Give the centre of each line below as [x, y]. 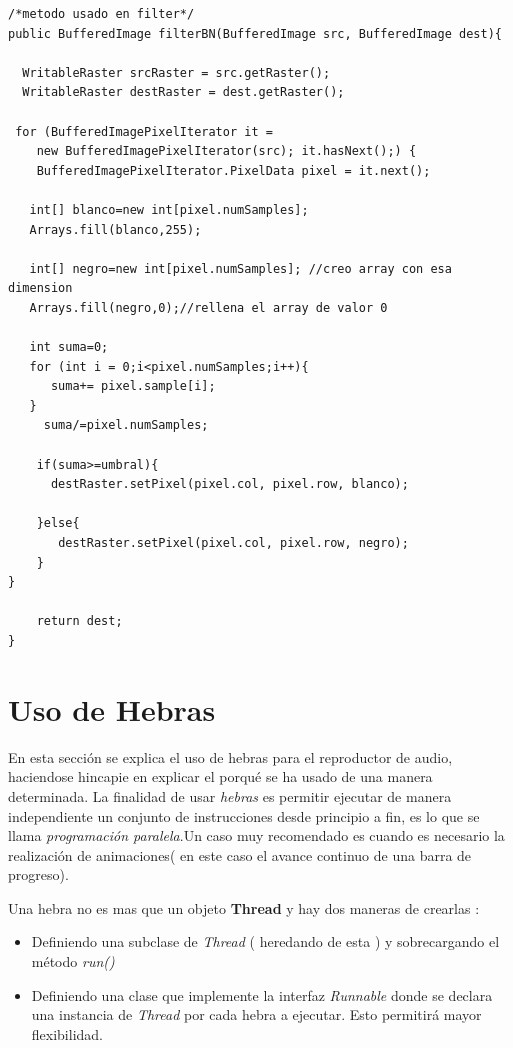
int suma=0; [69, 347]
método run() [73, 961]
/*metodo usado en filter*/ [101, 14]
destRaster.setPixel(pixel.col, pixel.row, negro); [233, 543]
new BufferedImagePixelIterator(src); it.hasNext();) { [226, 151]
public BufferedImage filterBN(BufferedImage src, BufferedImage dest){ [255, 33]
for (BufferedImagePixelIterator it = [144, 131]
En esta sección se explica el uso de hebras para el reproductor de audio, [230, 756]
